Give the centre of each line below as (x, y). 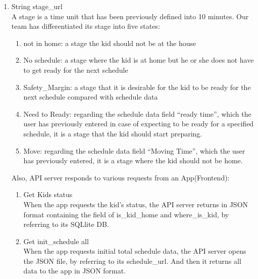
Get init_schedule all (56, 241)
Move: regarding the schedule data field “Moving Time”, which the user (134, 150)
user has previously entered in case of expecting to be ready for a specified (139, 124)
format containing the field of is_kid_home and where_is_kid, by (126, 214)
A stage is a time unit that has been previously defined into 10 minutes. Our (130, 16)
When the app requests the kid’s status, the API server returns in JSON (136, 204)
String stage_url (37, 6)
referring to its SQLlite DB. (66, 224)
